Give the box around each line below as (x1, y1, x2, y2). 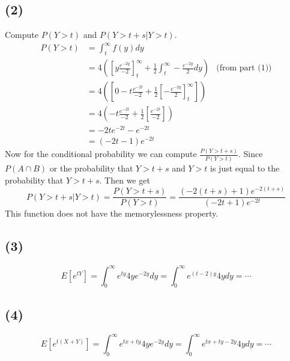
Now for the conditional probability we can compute (5, 147, 197, 160)
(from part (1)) (216, 64, 272, 73)
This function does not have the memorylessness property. (5, 207, 219, 220)
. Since (238, 147, 263, 160)
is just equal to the (210, 162, 280, 174)
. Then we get (99, 173, 150, 186)
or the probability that (49, 162, 133, 174)
